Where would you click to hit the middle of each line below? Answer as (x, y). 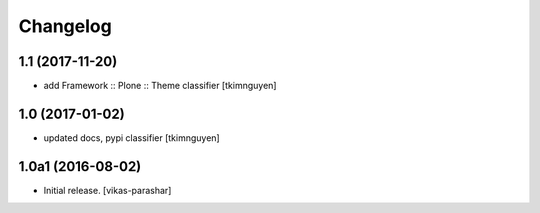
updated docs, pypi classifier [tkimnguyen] (131, 137)
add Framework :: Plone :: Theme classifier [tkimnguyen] (160, 86)
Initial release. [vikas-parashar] (107, 190)
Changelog (65, 26)
